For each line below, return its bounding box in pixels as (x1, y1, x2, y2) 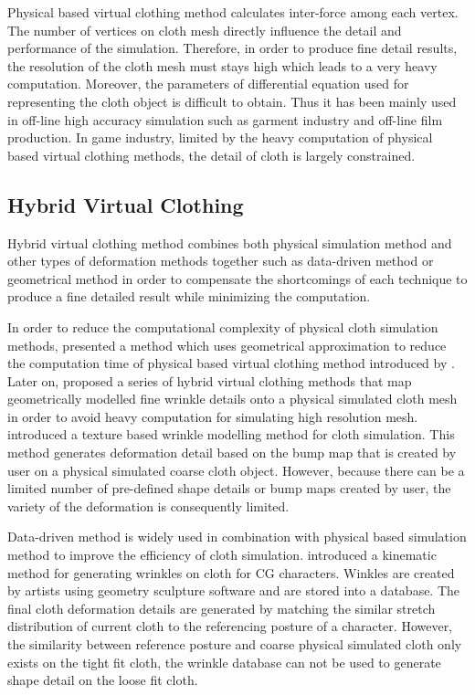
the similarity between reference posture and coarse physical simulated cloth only (7, 635, 462, 654)
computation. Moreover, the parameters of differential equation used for (7, 74, 409, 93)
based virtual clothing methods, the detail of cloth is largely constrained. (7, 145, 416, 164)
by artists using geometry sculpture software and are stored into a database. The (7, 581, 460, 600)
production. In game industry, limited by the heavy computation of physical (7, 128, 433, 147)
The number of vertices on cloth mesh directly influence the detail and (7, 20, 402, 39)
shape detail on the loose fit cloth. (7, 670, 198, 690)
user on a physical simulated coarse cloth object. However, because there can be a (7, 460, 465, 479)
